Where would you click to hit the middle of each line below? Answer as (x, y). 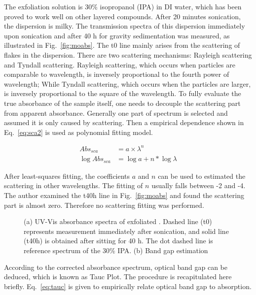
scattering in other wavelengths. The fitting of (73, 185)
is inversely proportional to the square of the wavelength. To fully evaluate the (123, 93)
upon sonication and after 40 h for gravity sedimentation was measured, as (117, 35)
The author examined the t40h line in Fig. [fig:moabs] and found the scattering (124, 195)
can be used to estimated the (202, 176)
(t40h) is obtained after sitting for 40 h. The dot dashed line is (118, 241)
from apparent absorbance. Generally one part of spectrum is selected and (116, 113)
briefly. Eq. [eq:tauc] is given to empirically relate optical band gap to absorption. (128, 286)
